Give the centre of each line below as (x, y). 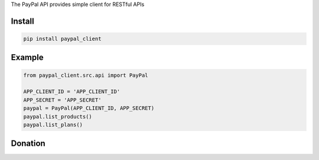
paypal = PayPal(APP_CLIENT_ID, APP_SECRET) (89, 108)
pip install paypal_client (62, 39)
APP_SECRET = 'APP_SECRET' (62, 100)
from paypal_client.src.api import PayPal (86, 75)
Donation (28, 144)
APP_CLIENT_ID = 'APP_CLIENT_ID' (72, 92)
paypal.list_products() (58, 116)
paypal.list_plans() (53, 125)
